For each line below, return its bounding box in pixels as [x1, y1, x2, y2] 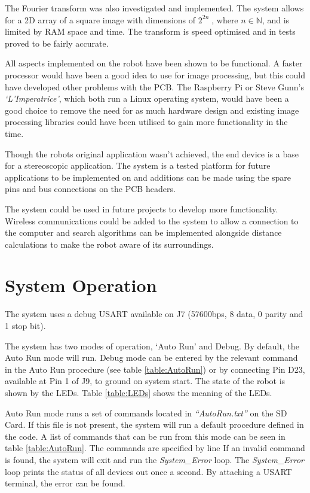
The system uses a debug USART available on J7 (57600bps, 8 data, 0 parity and [5, 308, 303, 320]
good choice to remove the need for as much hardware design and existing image [5, 104, 299, 116]
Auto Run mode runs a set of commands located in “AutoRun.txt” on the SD [5, 406, 287, 419]
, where [211, 13, 238, 26]
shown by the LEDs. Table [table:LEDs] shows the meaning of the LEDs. [5, 386, 272, 398]
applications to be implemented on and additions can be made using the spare [5, 171, 291, 183]
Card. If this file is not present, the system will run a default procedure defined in [5, 418, 304, 431]
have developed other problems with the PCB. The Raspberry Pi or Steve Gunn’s [5, 80, 305, 93]
